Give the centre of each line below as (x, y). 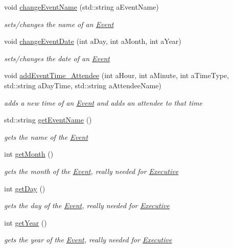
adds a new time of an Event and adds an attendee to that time (103, 102)
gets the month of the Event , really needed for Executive (91, 171)
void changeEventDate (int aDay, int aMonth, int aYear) (93, 41)
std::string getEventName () (48, 120)
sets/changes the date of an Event (57, 58)
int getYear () (26, 222)
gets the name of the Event (46, 137)
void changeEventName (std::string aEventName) (81, 7)
